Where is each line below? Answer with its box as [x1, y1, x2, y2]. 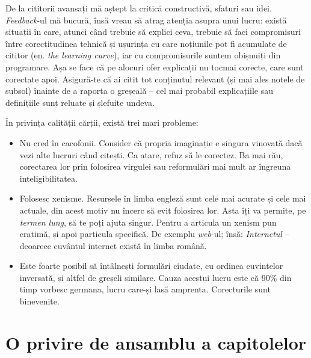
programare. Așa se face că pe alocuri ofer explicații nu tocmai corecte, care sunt [5, 60, 304, 73]
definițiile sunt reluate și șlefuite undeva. [5, 96, 155, 108]
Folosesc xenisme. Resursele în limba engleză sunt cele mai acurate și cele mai [19, 192, 306, 205]
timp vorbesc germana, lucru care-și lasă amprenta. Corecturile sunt [19, 283, 271, 295]
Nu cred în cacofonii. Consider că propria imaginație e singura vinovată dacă [19, 136, 303, 149]
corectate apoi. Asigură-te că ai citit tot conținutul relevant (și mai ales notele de [5, 72, 305, 85]
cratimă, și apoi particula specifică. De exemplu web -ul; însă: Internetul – [19, 227, 289, 240]
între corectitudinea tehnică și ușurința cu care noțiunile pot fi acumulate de [5, 37, 287, 49]
